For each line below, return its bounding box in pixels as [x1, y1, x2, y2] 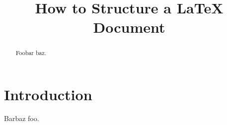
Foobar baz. [15, 49, 47, 57]
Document [93, 17, 165, 37]
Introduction [4, 84, 92, 105]
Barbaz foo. [4, 113, 39, 123]
